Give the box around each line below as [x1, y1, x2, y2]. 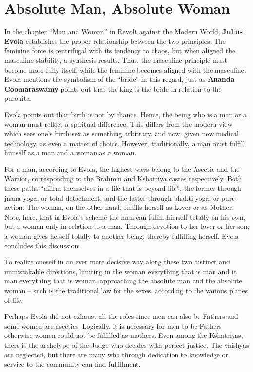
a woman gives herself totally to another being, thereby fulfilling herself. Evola [4, 231, 239, 241]
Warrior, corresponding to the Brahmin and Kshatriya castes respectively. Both [4, 173, 242, 184]
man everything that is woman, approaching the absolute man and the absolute [4, 276, 242, 286]
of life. [4, 295, 23, 305]
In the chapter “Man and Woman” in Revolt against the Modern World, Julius [4, 26, 243, 37]
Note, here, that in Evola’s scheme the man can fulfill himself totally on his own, [4, 211, 246, 222]
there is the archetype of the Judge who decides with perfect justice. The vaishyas [4, 339, 249, 350]
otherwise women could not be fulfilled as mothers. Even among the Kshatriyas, [4, 330, 243, 340]
